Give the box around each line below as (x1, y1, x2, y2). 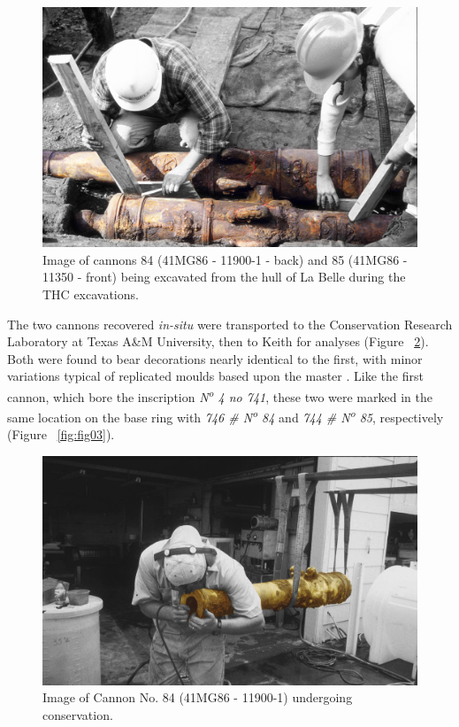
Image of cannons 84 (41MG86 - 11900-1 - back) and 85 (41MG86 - (42, 250, 408, 268)
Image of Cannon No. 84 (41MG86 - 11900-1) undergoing (42, 688, 353, 707)
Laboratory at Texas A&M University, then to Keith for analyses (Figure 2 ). (7, 332, 429, 351)
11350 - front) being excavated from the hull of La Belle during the (42, 267, 406, 286)
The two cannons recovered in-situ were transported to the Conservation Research (7, 314, 453, 333)
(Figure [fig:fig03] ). (7, 425, 115, 444)
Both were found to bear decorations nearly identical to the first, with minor (7, 349, 423, 367)
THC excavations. (42, 284, 139, 303)
